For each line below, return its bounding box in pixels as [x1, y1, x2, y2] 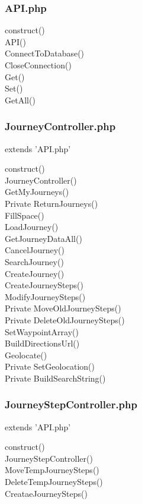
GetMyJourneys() [5, 185, 69, 198]
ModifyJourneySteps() [5, 290, 86, 303]
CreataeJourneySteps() [5, 487, 88, 499]
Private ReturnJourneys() [5, 197, 98, 209]
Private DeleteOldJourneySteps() [5, 313, 125, 326]
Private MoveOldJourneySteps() [5, 302, 121, 314]
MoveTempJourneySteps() [5, 464, 99, 476]
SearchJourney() [5, 255, 64, 267]
